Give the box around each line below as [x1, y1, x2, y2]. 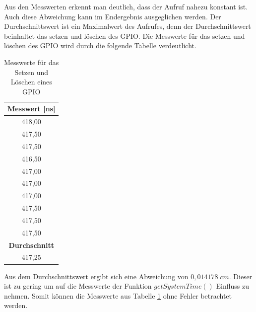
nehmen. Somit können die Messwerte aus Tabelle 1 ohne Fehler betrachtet [4, 290, 232, 301]
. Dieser [229, 271, 253, 281]
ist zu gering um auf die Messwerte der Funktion [4, 281, 152, 291]
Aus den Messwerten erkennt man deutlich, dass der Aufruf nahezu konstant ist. [4, 1, 248, 11]
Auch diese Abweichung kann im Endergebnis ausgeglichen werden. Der [4, 11, 221, 21]
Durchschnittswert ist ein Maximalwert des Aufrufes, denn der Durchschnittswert [4, 21, 251, 31]
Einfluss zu [216, 281, 250, 291]
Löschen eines [10, 77, 52, 87]
